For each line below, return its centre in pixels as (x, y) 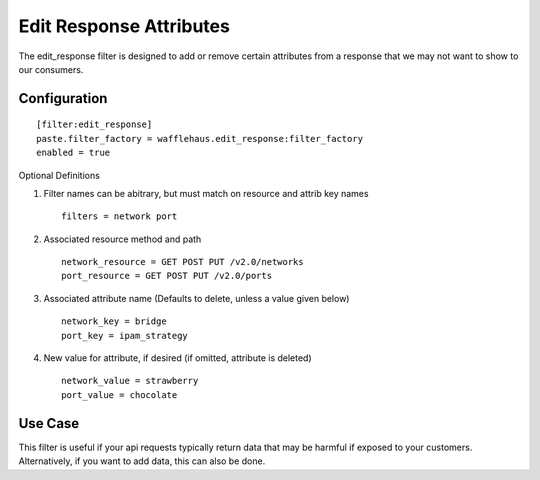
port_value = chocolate (119, 394)
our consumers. (51, 69)
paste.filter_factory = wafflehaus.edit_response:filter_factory (200, 138)
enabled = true (73, 153)
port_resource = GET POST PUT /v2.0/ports (167, 276)
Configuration (63, 98)
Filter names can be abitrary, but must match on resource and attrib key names (206, 193)
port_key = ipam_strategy (125, 335)
